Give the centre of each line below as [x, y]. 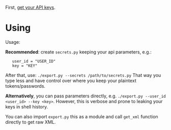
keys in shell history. [27, 107]
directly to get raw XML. [31, 122]
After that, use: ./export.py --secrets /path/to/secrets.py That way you [83, 75]
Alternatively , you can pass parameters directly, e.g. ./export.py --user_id [86, 96]
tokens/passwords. [26, 86]
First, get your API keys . [30, 7]
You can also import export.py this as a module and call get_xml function [82, 116]
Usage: [13, 42]
